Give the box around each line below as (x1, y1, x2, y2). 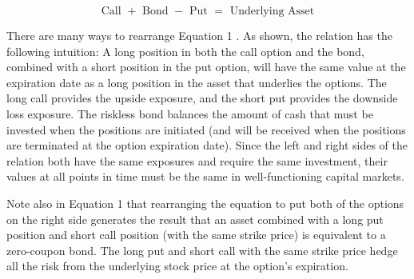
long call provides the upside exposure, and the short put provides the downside (6, 90, 398, 106)
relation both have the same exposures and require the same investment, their (6, 152, 388, 169)
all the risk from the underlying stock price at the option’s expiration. (6, 257, 348, 274)
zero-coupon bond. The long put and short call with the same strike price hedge (6, 241, 398, 258)
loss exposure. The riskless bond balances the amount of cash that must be (6, 105, 373, 122)
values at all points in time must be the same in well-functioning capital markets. (6, 168, 404, 185)
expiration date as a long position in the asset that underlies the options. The (6, 74, 387, 90)
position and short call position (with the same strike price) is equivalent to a (6, 226, 386, 243)
